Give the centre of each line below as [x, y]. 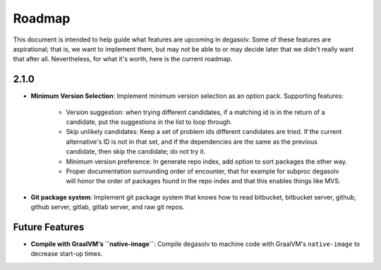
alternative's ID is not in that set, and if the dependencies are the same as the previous [192, 142]
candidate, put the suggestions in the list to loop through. [149, 122]
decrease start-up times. [67, 254]
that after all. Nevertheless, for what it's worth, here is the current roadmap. [123, 59]
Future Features [49, 227]
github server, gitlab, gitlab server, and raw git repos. [108, 207]
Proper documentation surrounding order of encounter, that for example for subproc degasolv [202, 171]
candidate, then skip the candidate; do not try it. [136, 152]
